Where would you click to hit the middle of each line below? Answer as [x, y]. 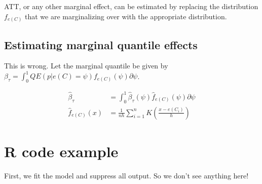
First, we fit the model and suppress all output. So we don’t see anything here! [126, 175]
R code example [61, 151]
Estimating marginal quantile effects [101, 44]
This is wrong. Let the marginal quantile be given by [86, 66]
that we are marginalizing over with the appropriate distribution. [126, 16]
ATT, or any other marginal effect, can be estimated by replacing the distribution [131, 6]
